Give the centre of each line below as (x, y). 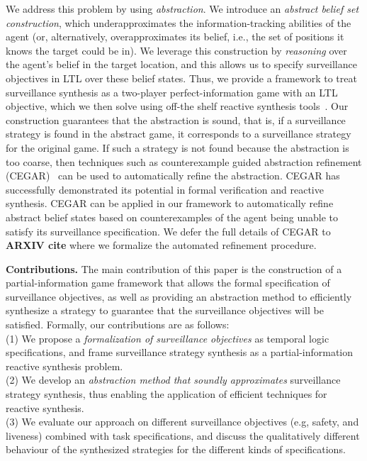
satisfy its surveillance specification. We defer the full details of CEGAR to (168, 231)
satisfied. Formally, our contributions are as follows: (118, 324)
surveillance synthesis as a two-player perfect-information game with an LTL (172, 92)
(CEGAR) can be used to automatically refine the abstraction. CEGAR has (173, 176)
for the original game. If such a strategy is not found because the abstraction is (177, 147)
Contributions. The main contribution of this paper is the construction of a (174, 268)
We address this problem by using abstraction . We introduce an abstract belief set (182, 9)
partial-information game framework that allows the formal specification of (168, 283)
